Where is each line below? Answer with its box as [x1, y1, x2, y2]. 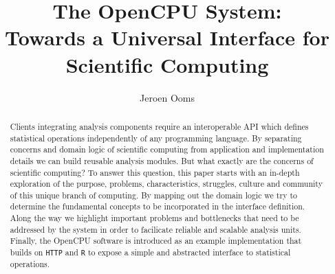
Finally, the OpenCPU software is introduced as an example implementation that [10, 235, 302, 247]
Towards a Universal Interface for [5, 23, 329, 52]
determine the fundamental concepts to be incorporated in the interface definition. [10, 201, 305, 212]
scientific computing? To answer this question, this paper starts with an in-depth [10, 166, 300, 178]
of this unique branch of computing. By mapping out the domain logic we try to [10, 189, 297, 201]
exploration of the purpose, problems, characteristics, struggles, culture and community [10, 178, 323, 190]
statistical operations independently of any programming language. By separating [10, 132, 302, 144]
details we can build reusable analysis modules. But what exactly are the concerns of [10, 155, 314, 166]
